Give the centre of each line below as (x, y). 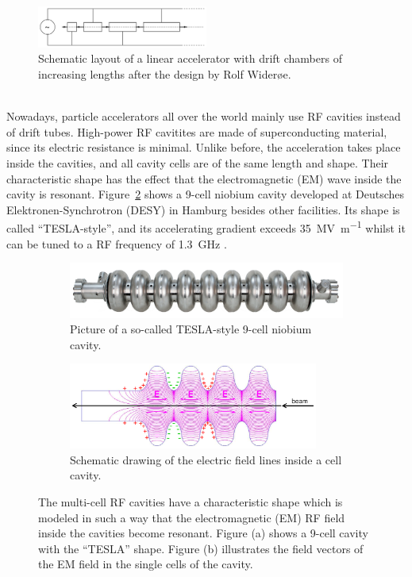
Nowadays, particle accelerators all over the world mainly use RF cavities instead (204, 116)
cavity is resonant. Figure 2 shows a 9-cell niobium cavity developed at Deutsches (206, 194)
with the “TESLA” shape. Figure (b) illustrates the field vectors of (201, 548)
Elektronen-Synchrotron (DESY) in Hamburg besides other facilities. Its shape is (203, 209)
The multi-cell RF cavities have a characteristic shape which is (191, 501)
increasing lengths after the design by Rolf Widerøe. (165, 73)
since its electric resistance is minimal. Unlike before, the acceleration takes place (204, 147)
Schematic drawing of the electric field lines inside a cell (206, 459)
